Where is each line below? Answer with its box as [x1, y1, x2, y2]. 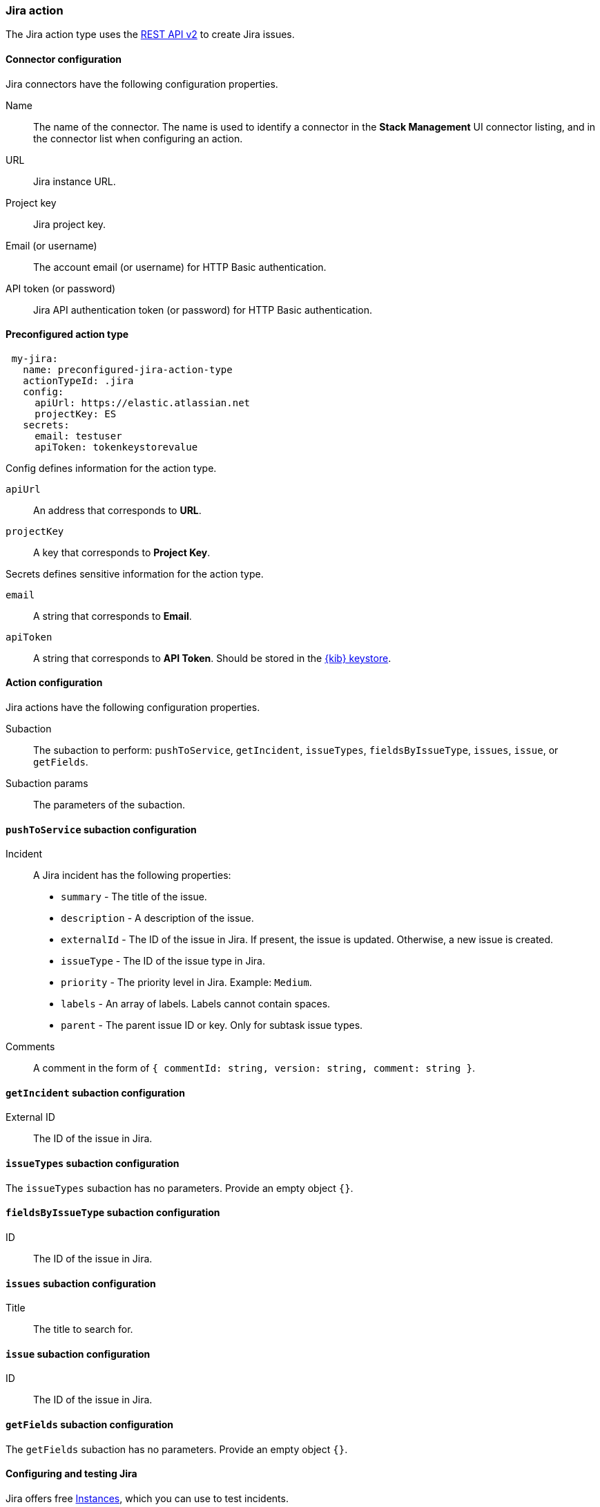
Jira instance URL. [33, 175, 116, 187]
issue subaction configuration [6, 1347, 151, 1360]
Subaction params [6, 777, 88, 790]
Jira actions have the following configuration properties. [6, 701, 260, 714]
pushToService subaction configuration [6, 823, 197, 835]
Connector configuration [6, 53, 122, 65]
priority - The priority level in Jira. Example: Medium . [61, 976, 312, 989]
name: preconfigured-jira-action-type [23, 363, 233, 375]
